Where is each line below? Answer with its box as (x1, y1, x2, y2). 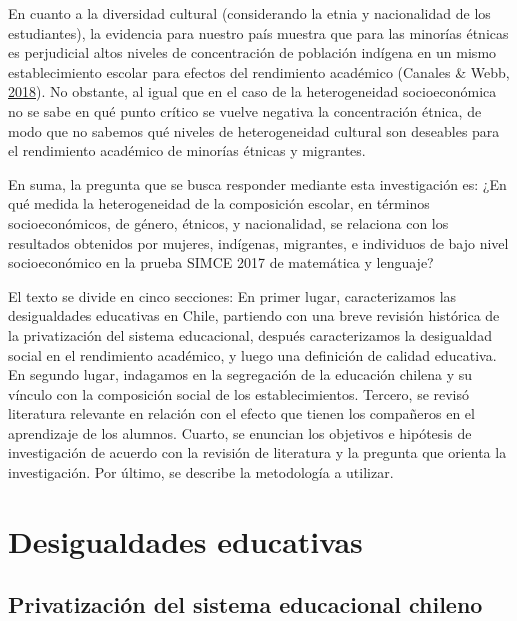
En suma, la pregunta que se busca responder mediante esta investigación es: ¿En (8, 173, 507, 194)
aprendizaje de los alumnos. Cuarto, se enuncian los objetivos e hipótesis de (8, 422, 472, 443)
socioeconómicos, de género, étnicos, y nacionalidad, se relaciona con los (8, 212, 449, 233)
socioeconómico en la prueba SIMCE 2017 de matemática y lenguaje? (8, 252, 434, 273)
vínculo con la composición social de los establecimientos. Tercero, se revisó (8, 383, 470, 404)
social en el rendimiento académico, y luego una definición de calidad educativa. (8, 344, 497, 365)
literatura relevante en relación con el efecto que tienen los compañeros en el (8, 403, 475, 424)
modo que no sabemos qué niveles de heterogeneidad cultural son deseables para (8, 120, 500, 141)
